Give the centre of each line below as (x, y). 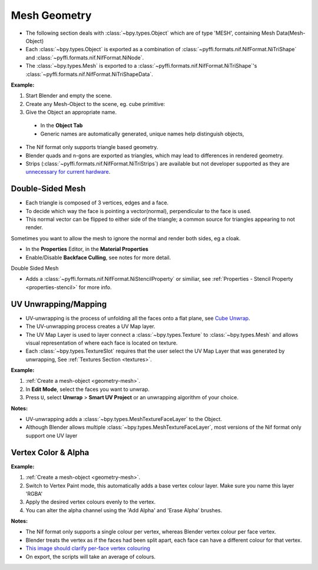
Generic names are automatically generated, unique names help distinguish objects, (142, 134)
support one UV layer (52, 435)
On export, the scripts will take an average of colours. (91, 556)
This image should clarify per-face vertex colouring (88, 548)
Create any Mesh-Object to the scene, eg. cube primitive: (95, 104)
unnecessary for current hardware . (68, 172)
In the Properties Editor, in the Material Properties (87, 249)
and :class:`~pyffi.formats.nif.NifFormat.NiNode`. (85, 57)
